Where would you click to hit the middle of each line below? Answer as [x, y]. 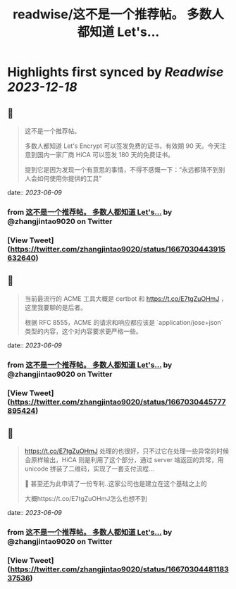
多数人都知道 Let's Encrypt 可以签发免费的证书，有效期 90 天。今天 [122, 146]
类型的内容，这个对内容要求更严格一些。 [83, 331]
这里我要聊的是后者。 [55, 307]
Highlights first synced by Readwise [116, 72]
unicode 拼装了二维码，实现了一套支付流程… [89, 469]
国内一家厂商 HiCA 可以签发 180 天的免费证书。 [106, 155]
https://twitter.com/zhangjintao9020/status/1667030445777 [118, 402]
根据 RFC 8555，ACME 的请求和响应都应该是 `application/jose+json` [124, 322]
